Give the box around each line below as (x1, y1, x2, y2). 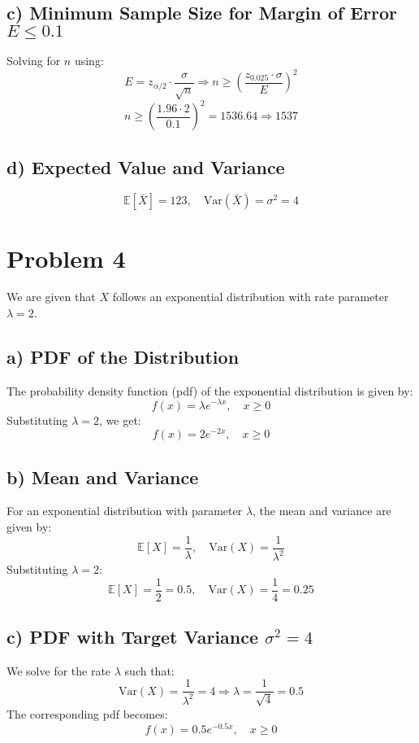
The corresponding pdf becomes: (6, 705, 168, 722)
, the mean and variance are (253, 502, 391, 519)
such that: (124, 662, 175, 679)
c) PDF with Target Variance (6, 624, 259, 649)
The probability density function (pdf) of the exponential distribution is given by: (6, 382, 413, 399)
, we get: (99, 411, 141, 428)
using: (74, 52, 104, 69)
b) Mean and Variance (6, 464, 199, 489)
